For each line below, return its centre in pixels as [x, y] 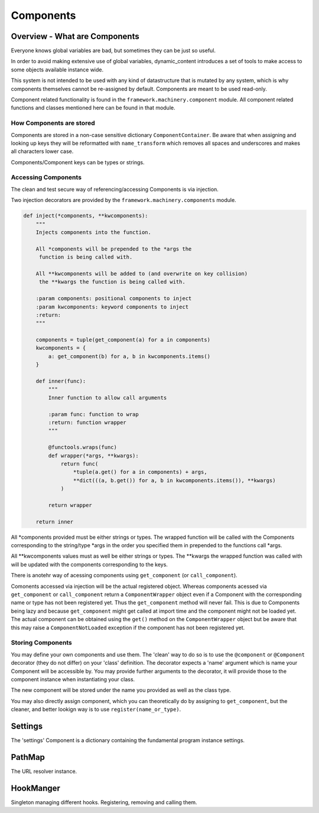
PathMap [28, 757]
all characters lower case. [42, 151]
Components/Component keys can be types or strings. [78, 162]
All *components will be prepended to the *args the [114, 249]
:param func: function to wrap [93, 414]
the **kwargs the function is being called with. [112, 282]
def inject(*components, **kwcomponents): [86, 216]
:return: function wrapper [87, 422]
